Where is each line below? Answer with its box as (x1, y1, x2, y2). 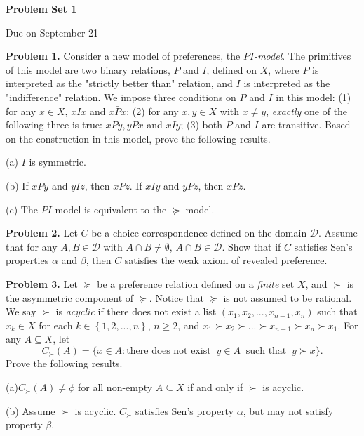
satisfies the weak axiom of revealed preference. (124, 253, 328, 267)
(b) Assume (6, 403, 55, 418)
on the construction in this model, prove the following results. (6, 131, 271, 145)
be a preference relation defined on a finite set (97, 276, 295, 291)
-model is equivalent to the (51, 202, 167, 216)
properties (6, 253, 49, 267)
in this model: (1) (276, 89, 351, 104)
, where (268, 62, 299, 77)
